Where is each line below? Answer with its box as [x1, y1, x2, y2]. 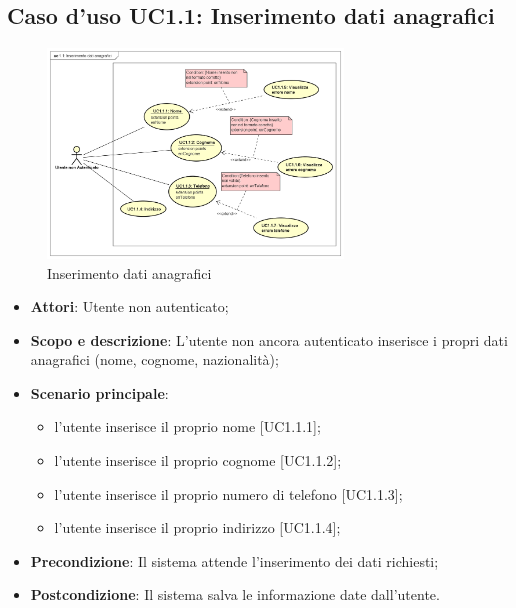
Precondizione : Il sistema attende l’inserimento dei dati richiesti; [30, 550, 439, 571]
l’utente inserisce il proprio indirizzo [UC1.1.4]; [54, 517, 341, 538]
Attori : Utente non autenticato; [30, 296, 229, 317]
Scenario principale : [30, 382, 169, 403]
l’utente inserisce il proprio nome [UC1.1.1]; [54, 416, 321, 437]
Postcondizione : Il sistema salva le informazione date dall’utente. [30, 584, 440, 605]
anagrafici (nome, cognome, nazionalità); [30, 349, 279, 370]
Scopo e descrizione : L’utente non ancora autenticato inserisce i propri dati [30, 329, 508, 350]
